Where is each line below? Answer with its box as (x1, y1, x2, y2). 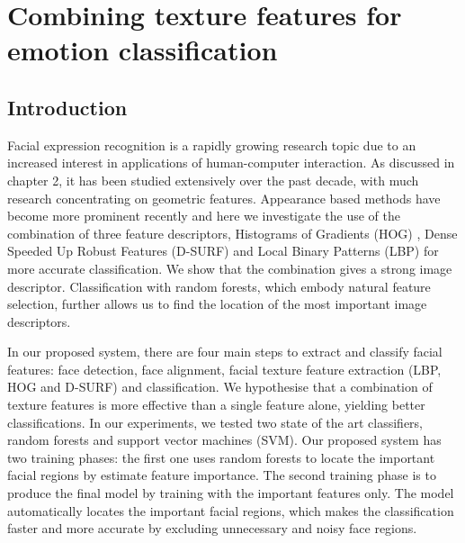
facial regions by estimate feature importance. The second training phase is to (7, 466, 436, 484)
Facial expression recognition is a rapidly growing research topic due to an (7, 135, 416, 154)
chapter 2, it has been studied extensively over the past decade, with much (7, 170, 419, 189)
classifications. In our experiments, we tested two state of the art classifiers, (7, 412, 423, 431)
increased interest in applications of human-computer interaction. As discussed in (7, 153, 455, 172)
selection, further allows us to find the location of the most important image (7, 294, 427, 313)
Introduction (7, 93, 128, 121)
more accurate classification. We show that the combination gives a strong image (7, 258, 452, 277)
